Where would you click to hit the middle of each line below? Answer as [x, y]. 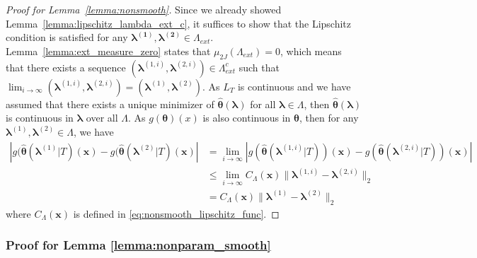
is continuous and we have [294, 86]
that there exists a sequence [66, 67]
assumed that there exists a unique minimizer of [110, 104]
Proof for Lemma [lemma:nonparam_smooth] [138, 245]
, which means [311, 51]
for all [263, 104]
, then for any [329, 118]
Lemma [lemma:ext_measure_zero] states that [108, 51]
